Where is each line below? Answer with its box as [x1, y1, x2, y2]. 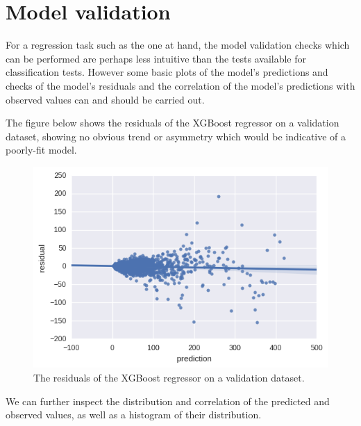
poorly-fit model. [6, 142, 77, 157]
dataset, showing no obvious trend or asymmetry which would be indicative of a [6, 129, 346, 143]
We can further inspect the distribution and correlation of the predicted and [6, 393, 330, 408]
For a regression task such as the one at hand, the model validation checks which [6, 38, 350, 52]
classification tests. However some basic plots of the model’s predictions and [6, 65, 328, 79]
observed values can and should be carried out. [6, 92, 205, 106]
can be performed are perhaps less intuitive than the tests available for [6, 51, 307, 65]
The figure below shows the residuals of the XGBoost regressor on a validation [6, 115, 339, 130]
